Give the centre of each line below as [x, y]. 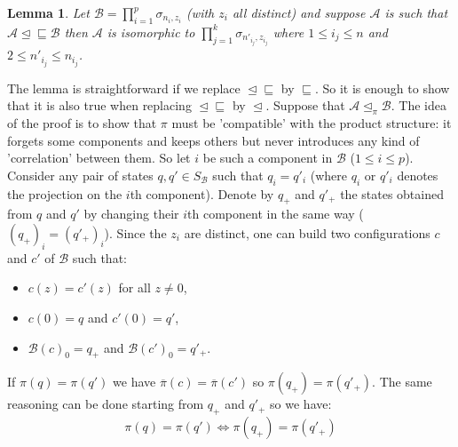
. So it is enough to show [382, 88]
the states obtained [392, 193]
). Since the [135, 232]
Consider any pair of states [80, 175]
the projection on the [65, 193]
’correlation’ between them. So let [99, 158]
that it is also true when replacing [99, 105]
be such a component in [268, 158]
